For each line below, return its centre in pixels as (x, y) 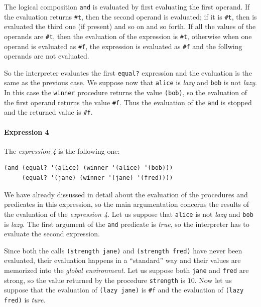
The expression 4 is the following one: (62, 150)
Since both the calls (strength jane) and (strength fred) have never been (123, 250)
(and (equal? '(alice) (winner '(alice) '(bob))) (89, 168)
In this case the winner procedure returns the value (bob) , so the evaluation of (126, 92)
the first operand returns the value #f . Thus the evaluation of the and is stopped (128, 102)
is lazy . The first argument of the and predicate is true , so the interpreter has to (127, 224)
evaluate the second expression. (52, 234)
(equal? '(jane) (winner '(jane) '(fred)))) (97, 178)
